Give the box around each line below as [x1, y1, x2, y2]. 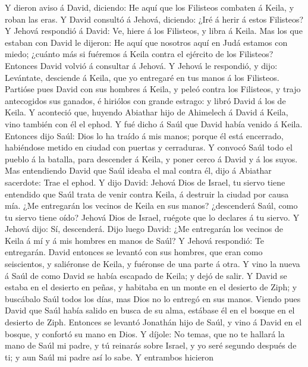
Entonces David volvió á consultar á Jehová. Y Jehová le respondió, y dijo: [5, 59, 278, 71]
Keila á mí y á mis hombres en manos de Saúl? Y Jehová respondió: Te [5, 234, 265, 246]
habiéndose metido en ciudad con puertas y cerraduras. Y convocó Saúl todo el [5, 141, 293, 153]
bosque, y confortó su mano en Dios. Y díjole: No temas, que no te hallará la [5, 327, 285, 340]
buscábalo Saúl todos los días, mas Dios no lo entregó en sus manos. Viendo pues [5, 292, 301, 305]
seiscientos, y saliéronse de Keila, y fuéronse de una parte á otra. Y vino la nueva [5, 258, 300, 270]
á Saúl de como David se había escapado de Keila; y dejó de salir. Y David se [5, 269, 287, 281]
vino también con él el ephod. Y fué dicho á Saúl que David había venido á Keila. [5, 117, 303, 130]
